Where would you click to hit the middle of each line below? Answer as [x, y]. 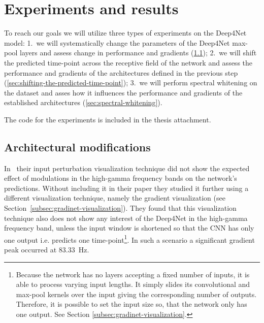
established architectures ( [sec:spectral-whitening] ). [83, 102]
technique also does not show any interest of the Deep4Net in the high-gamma [126, 218]
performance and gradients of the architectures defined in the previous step [121, 72]
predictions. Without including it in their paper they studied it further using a [126, 188]
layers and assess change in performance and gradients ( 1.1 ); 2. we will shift [138, 53]
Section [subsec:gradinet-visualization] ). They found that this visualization [120, 208]
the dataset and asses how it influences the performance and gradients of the [123, 92]
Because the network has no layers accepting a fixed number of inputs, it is [133, 274]
